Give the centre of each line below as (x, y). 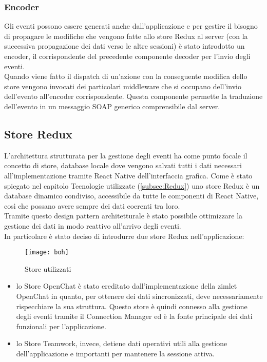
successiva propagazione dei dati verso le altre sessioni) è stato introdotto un (125, 46)
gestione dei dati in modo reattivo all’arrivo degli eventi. (93, 225)
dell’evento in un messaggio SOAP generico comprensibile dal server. (112, 106)
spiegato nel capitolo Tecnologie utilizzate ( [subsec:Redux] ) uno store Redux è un (132, 185)
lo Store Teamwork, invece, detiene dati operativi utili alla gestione (122, 343)
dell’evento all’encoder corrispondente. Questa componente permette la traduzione (133, 96)
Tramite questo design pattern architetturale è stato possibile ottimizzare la (123, 216)
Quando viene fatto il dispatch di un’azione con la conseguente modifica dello (126, 76)
